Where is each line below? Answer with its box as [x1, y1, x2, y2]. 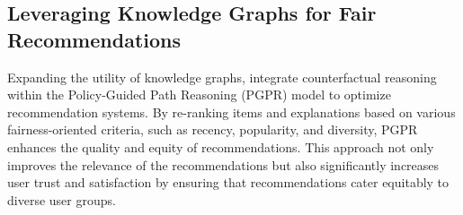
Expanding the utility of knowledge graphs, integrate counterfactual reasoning [7, 67, 437, 86]
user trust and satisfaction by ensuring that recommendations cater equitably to [7, 173, 450, 192]
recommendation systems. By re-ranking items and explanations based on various [7, 102, 456, 121]
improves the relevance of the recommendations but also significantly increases [7, 155, 440, 174]
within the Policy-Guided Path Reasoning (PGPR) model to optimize [7, 85, 391, 104]
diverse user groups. [7, 190, 116, 209]
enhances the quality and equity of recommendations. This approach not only [7, 137, 434, 156]
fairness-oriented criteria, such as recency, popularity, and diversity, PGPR [7, 120, 418, 139]
